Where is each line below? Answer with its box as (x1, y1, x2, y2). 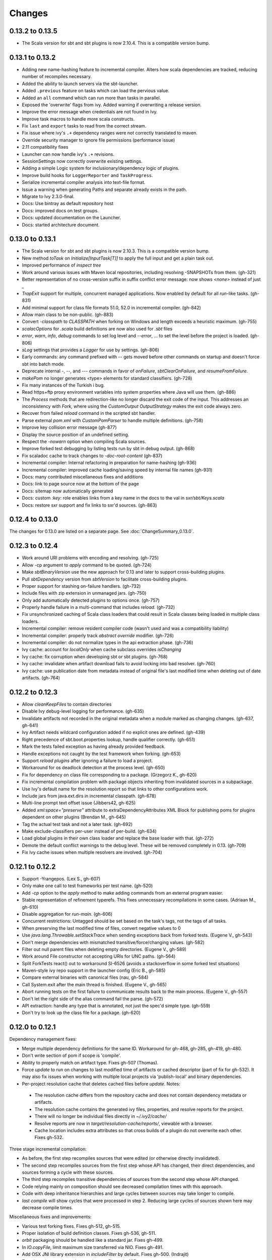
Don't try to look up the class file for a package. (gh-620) (22, 1010, 141, 1016)
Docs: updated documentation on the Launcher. (22, 215, 121, 221)
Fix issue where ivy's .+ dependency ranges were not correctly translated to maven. (22, 130, 198, 136)
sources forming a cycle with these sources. (22, 1169, 114, 1175)
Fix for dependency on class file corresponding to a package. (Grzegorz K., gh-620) (22, 772, 197, 778)
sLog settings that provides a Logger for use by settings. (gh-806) (22, 347, 160, 353)
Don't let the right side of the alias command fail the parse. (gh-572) (22, 995, 163, 1001)
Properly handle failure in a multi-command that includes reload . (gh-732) (22, 604, 175, 610)
